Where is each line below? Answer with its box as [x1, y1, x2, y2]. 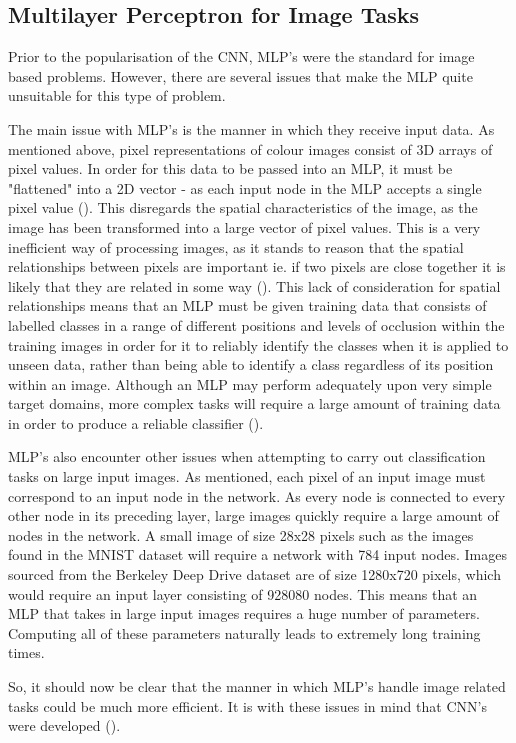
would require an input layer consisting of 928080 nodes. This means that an [8, 583, 478, 604]
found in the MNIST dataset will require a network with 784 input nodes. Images [8, 544, 507, 565]
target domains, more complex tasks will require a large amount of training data [8, 393, 501, 414]
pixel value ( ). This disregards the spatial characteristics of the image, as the [8, 197, 478, 218]
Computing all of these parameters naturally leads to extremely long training [8, 622, 481, 643]
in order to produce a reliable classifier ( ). [8, 412, 264, 433]
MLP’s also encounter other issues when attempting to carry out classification [8, 446, 486, 467]
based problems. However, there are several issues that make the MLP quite [8, 65, 473, 86]
